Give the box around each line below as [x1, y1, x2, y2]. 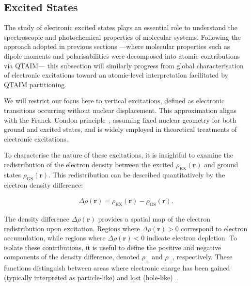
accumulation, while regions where [4, 233, 106, 243]
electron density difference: [4, 179, 83, 190]
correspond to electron [181, 223, 248, 233]
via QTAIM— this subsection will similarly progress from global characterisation [4, 60, 244, 70]
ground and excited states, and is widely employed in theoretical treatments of [4, 124, 237, 134]
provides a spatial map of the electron [98, 213, 211, 223]
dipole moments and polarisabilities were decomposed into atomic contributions [4, 50, 240, 61]
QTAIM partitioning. [4, 79, 67, 89]
